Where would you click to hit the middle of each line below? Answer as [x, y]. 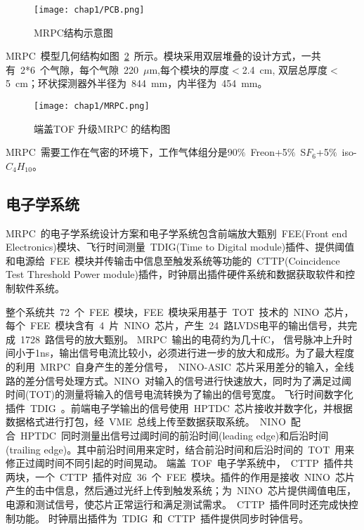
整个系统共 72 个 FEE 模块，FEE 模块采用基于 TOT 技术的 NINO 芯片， [180, 311]
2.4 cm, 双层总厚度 [285, 69]
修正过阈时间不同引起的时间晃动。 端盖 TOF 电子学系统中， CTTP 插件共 [180, 463]
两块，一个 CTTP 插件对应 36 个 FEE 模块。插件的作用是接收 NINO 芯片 [181, 476]
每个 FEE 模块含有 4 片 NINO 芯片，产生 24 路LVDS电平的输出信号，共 [177, 325]
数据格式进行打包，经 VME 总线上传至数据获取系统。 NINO [146, 422]
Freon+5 [269, 152]
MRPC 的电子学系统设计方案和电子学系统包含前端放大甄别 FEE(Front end [177, 233]
